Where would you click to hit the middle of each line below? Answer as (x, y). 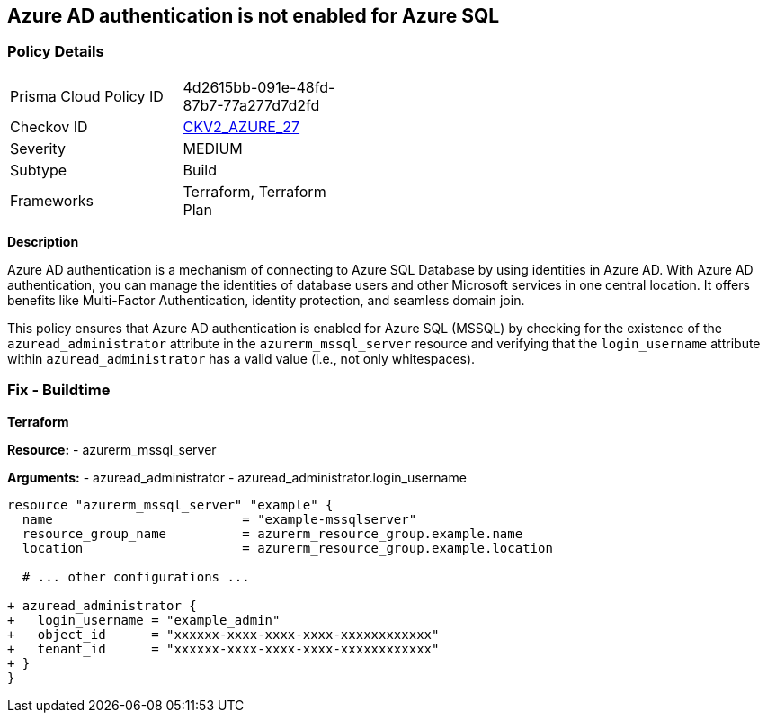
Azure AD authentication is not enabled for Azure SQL (254, 16)
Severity (38, 148)
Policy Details (56, 52)
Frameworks (52, 200)
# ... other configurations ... (136, 576)
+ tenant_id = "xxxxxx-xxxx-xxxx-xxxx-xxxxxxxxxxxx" (223, 648)
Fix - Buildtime (59, 390)
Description (43, 241)
